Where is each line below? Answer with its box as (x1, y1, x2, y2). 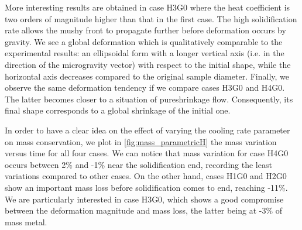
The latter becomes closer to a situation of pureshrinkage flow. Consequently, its (5, 92, 293, 105)
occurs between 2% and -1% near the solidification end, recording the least (5, 158, 272, 170)
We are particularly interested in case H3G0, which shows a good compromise (5, 193, 284, 205)
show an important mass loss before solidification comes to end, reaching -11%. (5, 181, 288, 193)
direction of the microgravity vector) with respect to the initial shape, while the (5, 58, 291, 70)
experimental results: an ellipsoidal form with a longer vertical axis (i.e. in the (5, 47, 284, 59)
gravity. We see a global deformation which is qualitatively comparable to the (5, 35, 283, 47)
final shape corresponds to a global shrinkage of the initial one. (5, 104, 231, 116)
